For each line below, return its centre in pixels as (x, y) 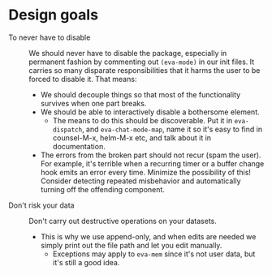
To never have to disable (50, 37)
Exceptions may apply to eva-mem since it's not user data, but (154, 254)
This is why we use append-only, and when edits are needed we (148, 236)
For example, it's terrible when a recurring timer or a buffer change (152, 163)
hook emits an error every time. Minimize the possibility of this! (146, 172)
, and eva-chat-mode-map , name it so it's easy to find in (172, 129)
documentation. (79, 146)
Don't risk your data (41, 205)
